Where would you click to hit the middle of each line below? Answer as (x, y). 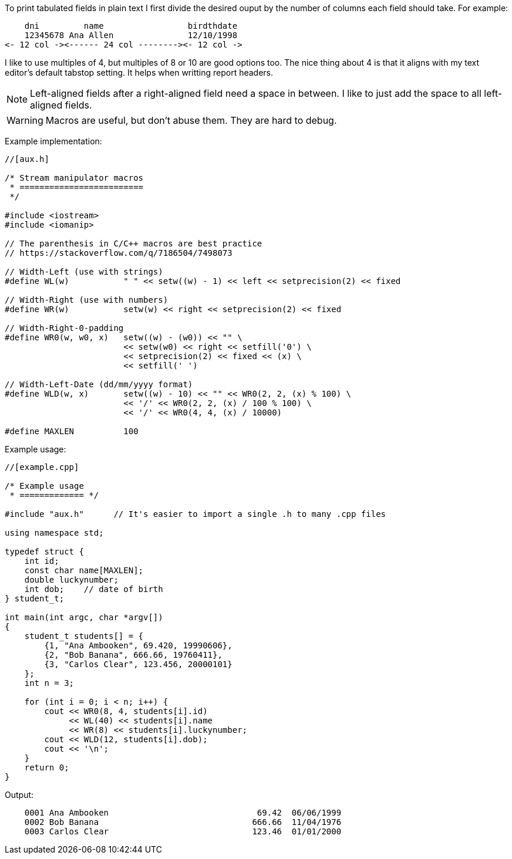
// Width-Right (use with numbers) (87, 300)
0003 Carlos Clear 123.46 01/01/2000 (183, 831)
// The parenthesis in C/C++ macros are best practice (134, 244)
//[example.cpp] (42, 467)
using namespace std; (54, 533)
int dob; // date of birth (94, 589)
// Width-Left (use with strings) (84, 272)
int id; (42, 561)
